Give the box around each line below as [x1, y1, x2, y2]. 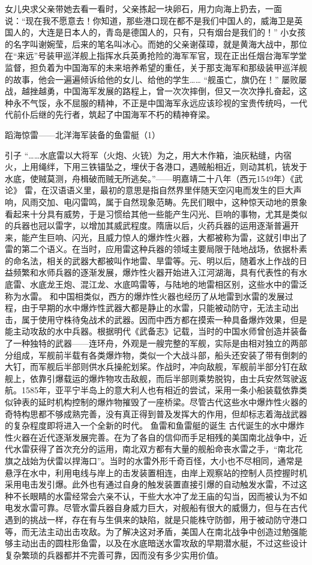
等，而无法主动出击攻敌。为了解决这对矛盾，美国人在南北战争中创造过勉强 [5, 525, 299, 537]
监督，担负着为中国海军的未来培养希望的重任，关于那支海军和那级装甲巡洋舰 [5, 61, 307, 73]
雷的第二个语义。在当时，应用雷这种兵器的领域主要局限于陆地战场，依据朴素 [5, 243, 307, 255]
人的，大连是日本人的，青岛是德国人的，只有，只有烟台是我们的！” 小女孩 [13, 26, 306, 38]
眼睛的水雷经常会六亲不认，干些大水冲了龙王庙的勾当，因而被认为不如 [29, 489, 307, 502]
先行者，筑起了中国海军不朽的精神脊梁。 [55, 108, 215, 121]
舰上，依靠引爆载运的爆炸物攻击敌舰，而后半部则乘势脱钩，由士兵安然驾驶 [5, 372, 299, 384]
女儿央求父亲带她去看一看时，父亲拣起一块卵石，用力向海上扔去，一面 [5, 2, 282, 14]
